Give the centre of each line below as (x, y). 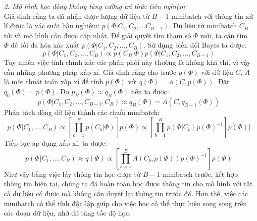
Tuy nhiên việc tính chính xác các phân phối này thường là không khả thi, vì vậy (128, 62)
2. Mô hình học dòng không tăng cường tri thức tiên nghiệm (95, 6)
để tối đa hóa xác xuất (45, 45)
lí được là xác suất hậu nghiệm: (52, 26)
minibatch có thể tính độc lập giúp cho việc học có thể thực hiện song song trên (126, 203)
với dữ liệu (217, 72)
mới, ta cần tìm (224, 35)
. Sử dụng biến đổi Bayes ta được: (195, 45)
